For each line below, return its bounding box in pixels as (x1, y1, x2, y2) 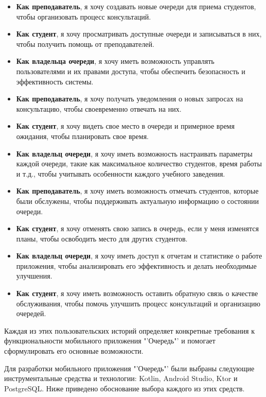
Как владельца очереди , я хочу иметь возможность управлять (16, 56, 215, 66)
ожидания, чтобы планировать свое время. (16, 130, 149, 141)
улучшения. (16, 270, 52, 281)
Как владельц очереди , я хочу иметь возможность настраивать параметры (16, 148, 253, 159)
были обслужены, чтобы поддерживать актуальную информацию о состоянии (16, 195, 259, 206)
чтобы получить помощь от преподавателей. (16, 38, 154, 49)
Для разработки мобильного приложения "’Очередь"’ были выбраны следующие (4, 363, 255, 373)
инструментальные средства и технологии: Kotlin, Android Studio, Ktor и (4, 373, 238, 384)
